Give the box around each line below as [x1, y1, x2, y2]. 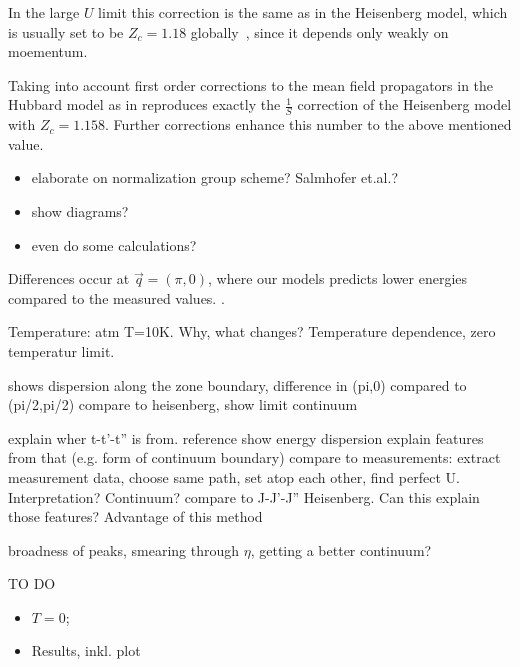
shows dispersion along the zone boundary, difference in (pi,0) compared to [8, 374, 467, 395]
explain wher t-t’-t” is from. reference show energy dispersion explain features [8, 427, 484, 448]
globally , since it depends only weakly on [190, 21, 449, 42]
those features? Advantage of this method [8, 506, 263, 527]
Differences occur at [8, 268, 130, 289]
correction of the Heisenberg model [297, 94, 512, 115]
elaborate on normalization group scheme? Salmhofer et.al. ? [31, 167, 398, 188]
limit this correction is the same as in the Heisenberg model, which [98, 2, 508, 22]
